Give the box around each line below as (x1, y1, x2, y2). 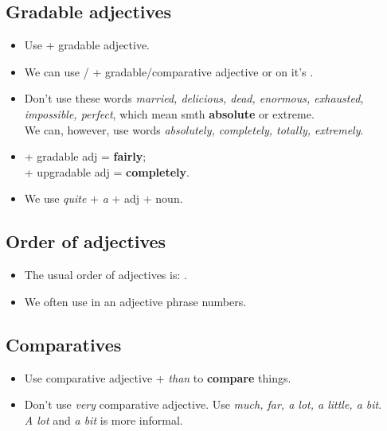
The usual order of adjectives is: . (24, 266, 187, 283)
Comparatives (6, 332, 122, 356)
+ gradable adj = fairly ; (24, 148, 147, 165)
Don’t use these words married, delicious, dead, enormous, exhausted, (24, 90, 364, 107)
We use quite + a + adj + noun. (24, 190, 183, 207)
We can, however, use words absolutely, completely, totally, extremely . (24, 121, 364, 138)
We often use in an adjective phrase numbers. (24, 293, 247, 309)
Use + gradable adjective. (24, 37, 150, 53)
